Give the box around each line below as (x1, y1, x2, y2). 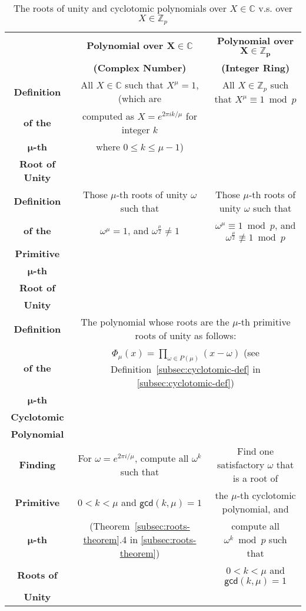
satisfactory (217, 458, 265, 472)
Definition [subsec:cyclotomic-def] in (111, 362, 261, 376)
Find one (237, 444, 274, 458)
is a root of (232, 471, 278, 485)
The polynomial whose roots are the (81, 315, 229, 329)
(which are (118, 91, 162, 106)
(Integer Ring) (221, 60, 290, 74)
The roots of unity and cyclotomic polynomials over (13, 1, 227, 15)
